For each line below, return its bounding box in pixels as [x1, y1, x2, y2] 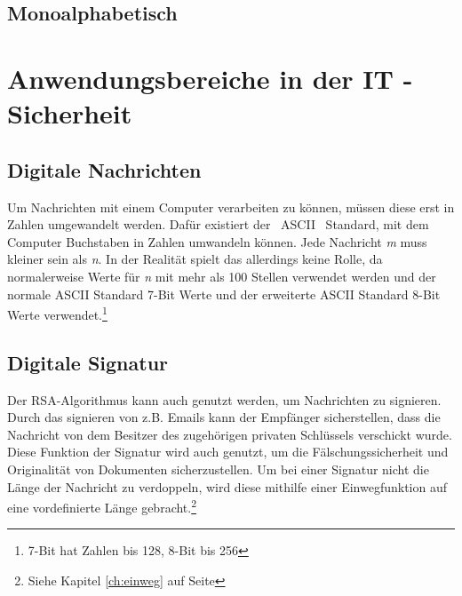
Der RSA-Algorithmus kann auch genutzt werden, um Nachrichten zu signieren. [7, 390, 442, 409]
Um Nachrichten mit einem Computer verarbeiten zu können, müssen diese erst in [7, 197, 455, 216]
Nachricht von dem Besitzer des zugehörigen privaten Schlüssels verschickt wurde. [7, 425, 452, 443]
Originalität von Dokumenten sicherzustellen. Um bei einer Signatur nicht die [7, 459, 429, 478]
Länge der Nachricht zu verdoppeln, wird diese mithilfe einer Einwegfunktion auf [7, 477, 447, 496]
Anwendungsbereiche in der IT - [7, 60, 413, 96]
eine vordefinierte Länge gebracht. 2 [7, 496, 197, 516]
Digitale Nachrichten [7, 155, 202, 183]
